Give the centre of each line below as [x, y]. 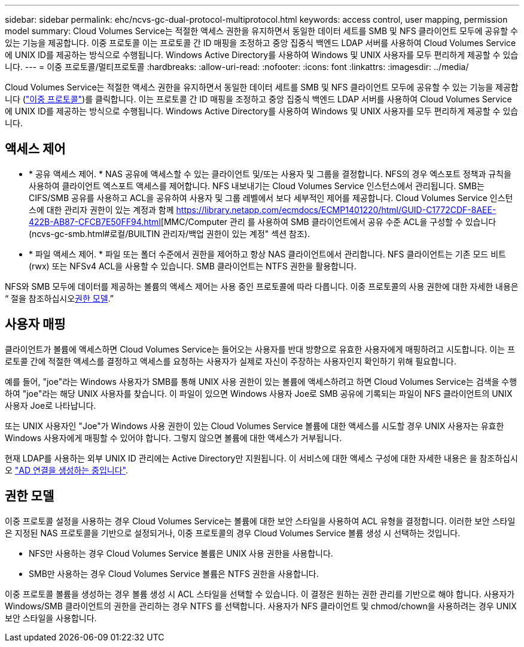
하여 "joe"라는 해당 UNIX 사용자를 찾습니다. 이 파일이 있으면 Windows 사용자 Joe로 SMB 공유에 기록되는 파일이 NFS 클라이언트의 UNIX [259, 393]
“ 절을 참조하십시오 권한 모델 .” [59, 298]
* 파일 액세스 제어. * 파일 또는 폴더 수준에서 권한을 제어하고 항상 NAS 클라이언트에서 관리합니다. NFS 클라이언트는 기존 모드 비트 [267, 254]
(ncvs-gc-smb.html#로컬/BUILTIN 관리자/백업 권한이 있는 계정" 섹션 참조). [169, 233]
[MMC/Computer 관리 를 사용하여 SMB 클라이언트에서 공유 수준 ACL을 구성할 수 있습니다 [328, 221]
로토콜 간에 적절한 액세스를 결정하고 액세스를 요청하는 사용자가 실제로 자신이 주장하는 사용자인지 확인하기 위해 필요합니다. [231, 361]
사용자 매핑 [35, 324]
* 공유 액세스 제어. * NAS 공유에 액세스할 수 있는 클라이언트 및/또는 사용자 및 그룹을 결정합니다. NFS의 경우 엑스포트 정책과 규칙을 [270, 174]
